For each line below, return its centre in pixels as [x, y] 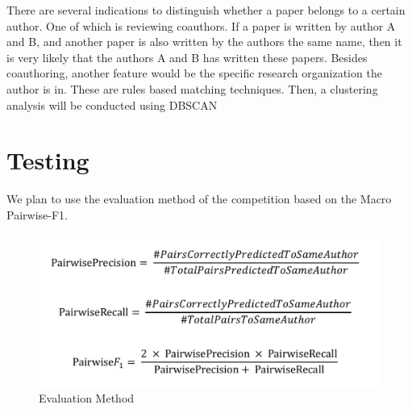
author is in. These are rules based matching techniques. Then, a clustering [192, 88]
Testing [48, 160]
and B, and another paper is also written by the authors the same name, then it [204, 42]
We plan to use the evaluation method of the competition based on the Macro [199, 199]
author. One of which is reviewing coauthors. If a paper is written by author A [201, 25]
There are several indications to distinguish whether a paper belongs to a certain [206, 10]
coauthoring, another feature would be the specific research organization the [194, 73]
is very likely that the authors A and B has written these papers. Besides [187, 57]
